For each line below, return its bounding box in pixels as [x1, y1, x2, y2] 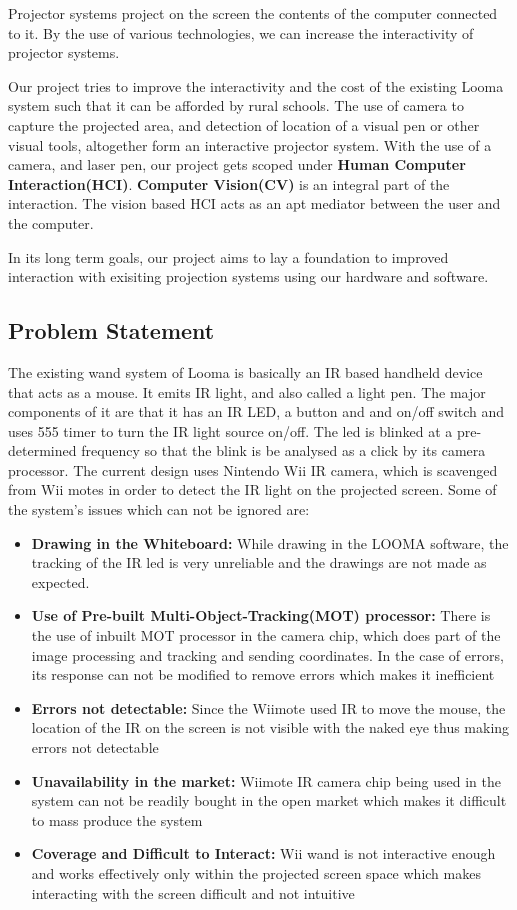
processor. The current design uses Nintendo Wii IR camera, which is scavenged [8, 459, 498, 480]
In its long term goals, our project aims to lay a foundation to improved [8, 246, 449, 267]
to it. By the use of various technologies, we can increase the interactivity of [8, 22, 474, 43]
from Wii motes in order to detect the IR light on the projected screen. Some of [8, 479, 497, 500]
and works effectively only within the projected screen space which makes [31, 862, 481, 883]
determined [8, 440, 77, 461]
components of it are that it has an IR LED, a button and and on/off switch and [8, 401, 505, 422]
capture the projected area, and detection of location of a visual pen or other [8, 114, 480, 135]
